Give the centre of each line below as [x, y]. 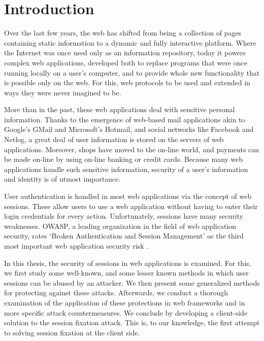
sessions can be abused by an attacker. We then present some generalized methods [132, 282]
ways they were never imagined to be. [63, 92]
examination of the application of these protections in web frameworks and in [125, 302]
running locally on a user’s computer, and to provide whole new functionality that [132, 72]
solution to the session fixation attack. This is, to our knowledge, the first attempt [132, 322]
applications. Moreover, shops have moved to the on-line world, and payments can [132, 149]
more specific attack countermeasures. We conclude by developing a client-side [126, 312]
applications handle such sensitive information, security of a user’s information [126, 169]
